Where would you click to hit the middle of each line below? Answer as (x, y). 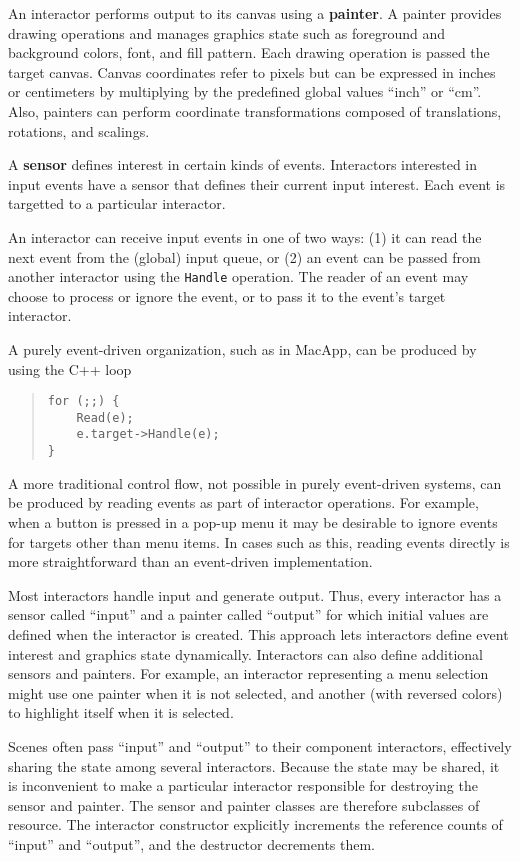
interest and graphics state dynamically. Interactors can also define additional (246, 653)
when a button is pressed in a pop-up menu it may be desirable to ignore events (253, 521)
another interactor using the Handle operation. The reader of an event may (238, 276)
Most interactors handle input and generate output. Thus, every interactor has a (255, 594)
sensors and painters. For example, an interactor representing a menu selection (248, 673)
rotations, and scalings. (79, 130)
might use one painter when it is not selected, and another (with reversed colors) (255, 692)
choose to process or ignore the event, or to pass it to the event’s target (227, 295)
